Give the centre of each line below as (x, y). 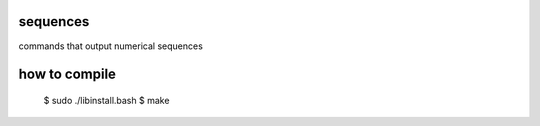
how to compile (67, 74)
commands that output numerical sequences (111, 46)
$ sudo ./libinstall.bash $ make (106, 100)
